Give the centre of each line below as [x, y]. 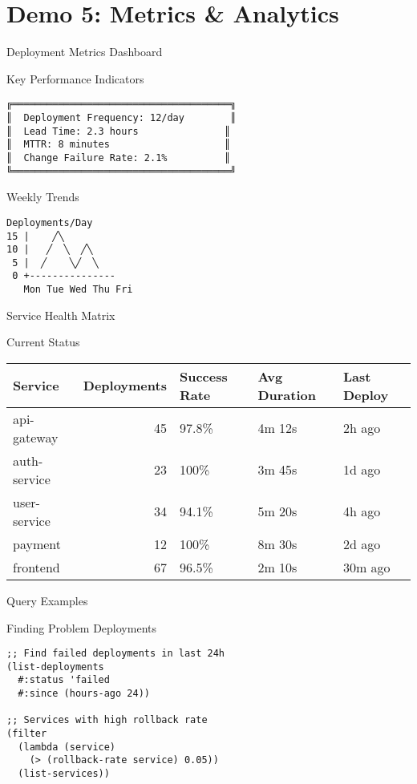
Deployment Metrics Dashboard [85, 52]
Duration [287, 394]
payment [37, 544]
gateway [36, 437]
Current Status [43, 342]
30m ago [366, 567]
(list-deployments [55, 667]
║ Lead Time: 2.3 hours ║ [119, 131]
